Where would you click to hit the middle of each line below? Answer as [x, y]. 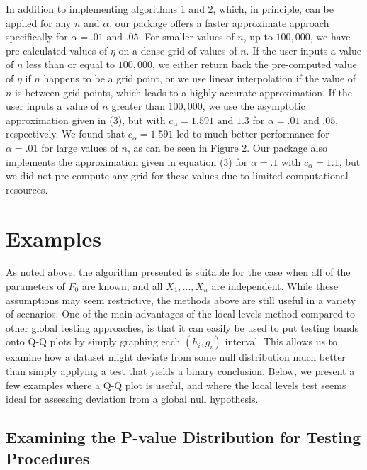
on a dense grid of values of [178, 50]
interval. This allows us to [281, 341]
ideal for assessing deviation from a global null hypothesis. [132, 399]
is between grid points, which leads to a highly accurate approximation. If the [184, 92]
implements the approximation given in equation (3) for [127, 161]
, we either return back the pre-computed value [254, 64]
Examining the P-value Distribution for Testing [183, 437]
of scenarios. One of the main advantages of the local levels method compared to [181, 314]
